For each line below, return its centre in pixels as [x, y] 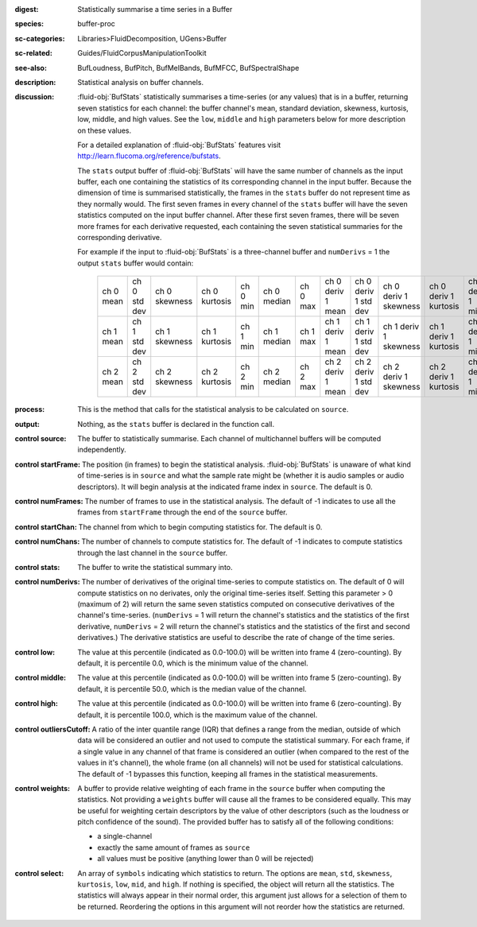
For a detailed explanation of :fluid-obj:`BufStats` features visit [179, 145]
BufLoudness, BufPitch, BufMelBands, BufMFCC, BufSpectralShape [188, 68]
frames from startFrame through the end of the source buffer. [182, 512]
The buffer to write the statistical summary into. [155, 567]
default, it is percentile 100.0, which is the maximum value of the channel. [198, 715]
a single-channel [125, 836]
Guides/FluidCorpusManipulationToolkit [142, 53]
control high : [37, 704]
